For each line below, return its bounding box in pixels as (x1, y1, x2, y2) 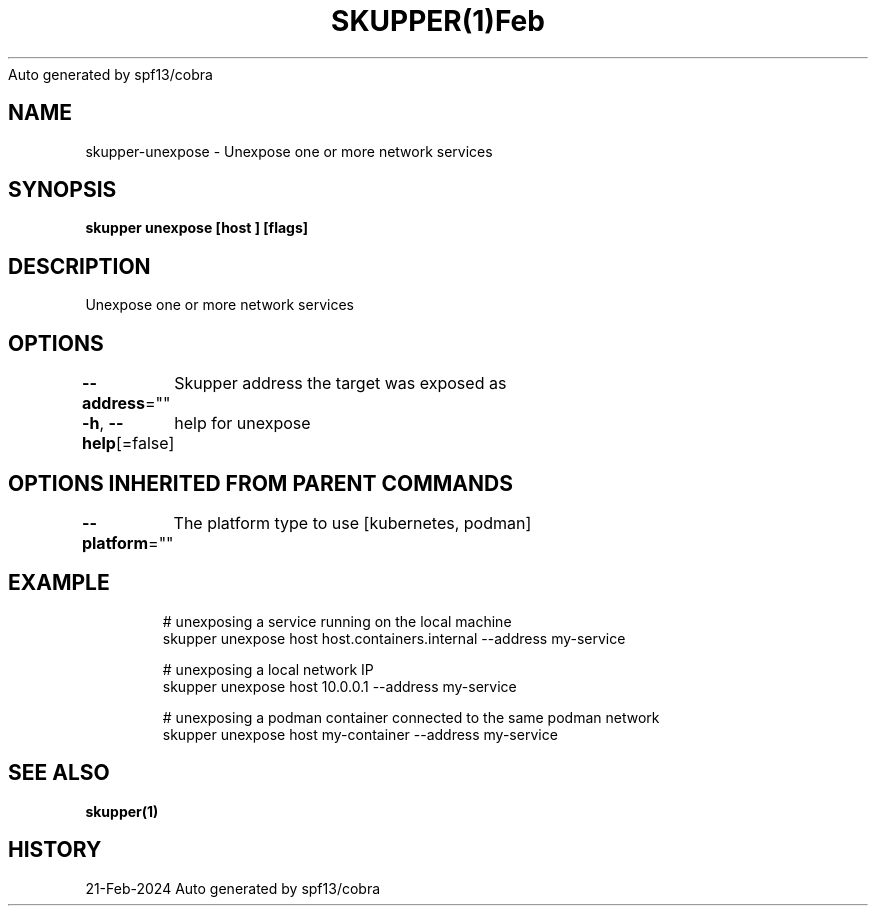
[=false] (115, 433, 175, 454)
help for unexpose (174, 413, 311, 434)
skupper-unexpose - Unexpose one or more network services (85, 142, 493, 160)
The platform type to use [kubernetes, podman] (173, 512, 532, 533)
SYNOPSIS (8, 177, 117, 203)
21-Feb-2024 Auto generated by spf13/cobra (85, 879, 381, 897)
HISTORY (8, 837, 102, 863)
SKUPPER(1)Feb (331, 4, 545, 38)
